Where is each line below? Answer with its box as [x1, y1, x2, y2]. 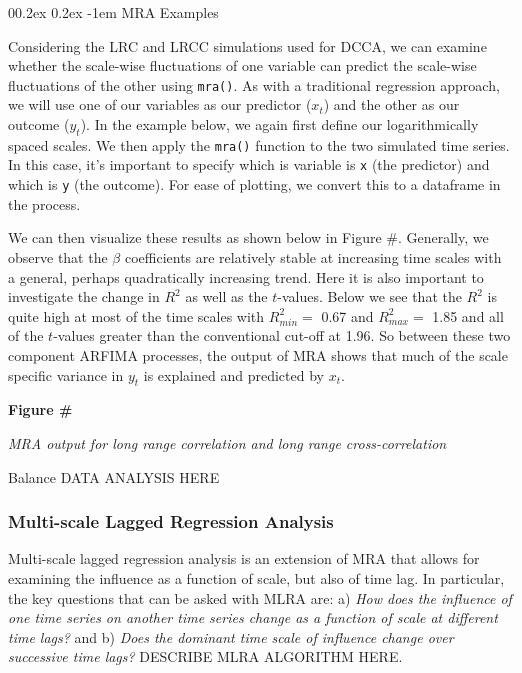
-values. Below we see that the [277, 286, 462, 307]
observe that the [8, 246, 108, 267]
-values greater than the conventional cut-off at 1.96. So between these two [53, 325, 511, 346]
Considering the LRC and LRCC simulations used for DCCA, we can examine [8, 35, 487, 56]
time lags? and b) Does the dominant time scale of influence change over [8, 626, 454, 647]
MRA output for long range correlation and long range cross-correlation [8, 432, 447, 453]
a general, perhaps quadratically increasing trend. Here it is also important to [8, 266, 484, 287]
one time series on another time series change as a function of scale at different [8, 607, 498, 628]
